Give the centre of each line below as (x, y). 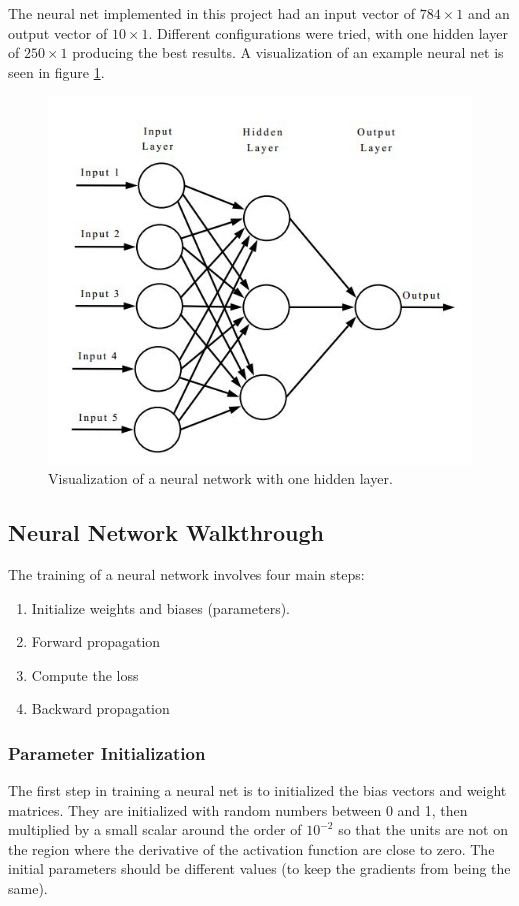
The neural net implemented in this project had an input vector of (211, 13)
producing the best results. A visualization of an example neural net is (288, 52)
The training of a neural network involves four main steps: (186, 573)
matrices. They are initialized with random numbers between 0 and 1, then (238, 809)
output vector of (58, 32)
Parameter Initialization (107, 752)
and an (488, 13)
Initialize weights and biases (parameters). (160, 607)
